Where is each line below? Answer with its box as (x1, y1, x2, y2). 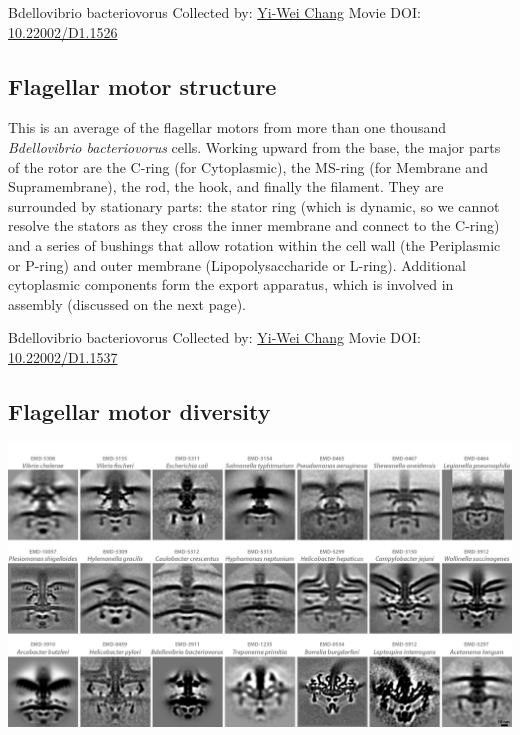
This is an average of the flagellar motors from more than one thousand (8, 117, 446, 138)
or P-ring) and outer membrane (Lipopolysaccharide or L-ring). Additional (8, 254, 466, 275)
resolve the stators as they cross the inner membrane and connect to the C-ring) (8, 215, 500, 236)
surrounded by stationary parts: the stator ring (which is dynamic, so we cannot (8, 195, 500, 216)
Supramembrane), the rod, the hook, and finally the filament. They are (8, 176, 444, 197)
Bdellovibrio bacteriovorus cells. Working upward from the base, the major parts (8, 136, 501, 157)
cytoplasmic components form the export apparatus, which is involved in (8, 274, 454, 295)
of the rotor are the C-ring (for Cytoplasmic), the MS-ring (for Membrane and (8, 156, 488, 177)
